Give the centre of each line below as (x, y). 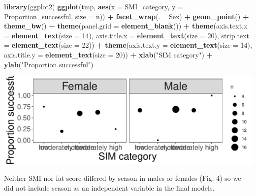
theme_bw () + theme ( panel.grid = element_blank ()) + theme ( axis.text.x (126, 26)
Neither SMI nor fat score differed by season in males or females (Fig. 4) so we (123, 178)
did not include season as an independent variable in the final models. (109, 187)
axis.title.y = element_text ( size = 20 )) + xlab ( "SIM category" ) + (109, 54)
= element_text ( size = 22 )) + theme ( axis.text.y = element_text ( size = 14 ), (128, 45)
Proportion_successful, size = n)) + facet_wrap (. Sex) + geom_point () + (127, 16)
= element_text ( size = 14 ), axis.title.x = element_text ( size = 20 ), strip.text (127, 35)
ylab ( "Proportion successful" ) (49, 64)
